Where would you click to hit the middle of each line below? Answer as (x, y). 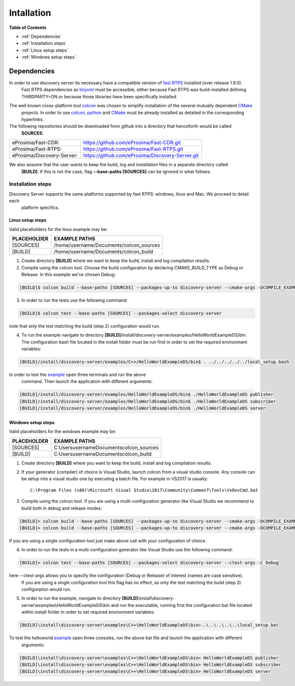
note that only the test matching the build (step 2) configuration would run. (85, 326)
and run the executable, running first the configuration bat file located (181, 605)
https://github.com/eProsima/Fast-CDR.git (132, 143)
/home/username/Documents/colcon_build (103, 252)
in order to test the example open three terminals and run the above (77, 375)
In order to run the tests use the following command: (74, 300)
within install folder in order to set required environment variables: (88, 612)
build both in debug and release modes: (62, 508)
